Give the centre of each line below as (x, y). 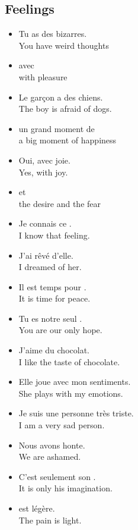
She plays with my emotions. (71, 393)
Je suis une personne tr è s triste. (76, 413)
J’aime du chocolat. (54, 350)
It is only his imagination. (65, 488)
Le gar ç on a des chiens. (61, 97)
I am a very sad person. (62, 425)
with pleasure (43, 76)
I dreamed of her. (50, 267)
